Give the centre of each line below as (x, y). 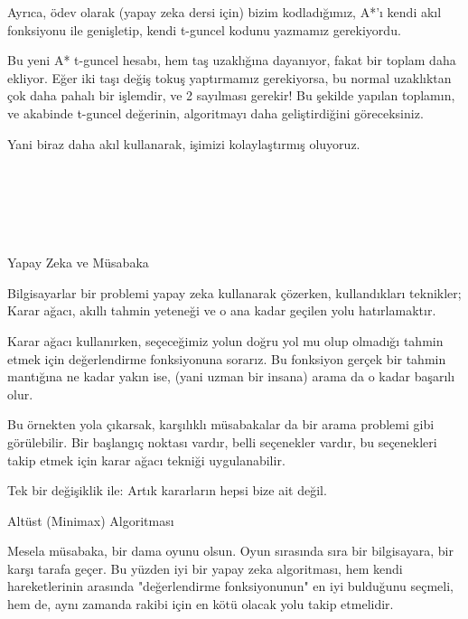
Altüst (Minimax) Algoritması (91, 520)
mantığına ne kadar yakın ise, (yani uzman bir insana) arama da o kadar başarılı (231, 376)
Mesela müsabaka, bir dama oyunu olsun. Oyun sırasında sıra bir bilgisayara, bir (230, 551)
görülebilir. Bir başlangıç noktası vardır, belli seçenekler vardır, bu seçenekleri (222, 441)
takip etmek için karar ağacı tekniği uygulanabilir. (146, 460)
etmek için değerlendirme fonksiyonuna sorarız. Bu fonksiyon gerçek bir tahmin (227, 358)
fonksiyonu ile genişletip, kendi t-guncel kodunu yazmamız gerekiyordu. (204, 29)
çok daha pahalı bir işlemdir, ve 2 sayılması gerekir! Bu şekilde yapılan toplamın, (231, 95)
